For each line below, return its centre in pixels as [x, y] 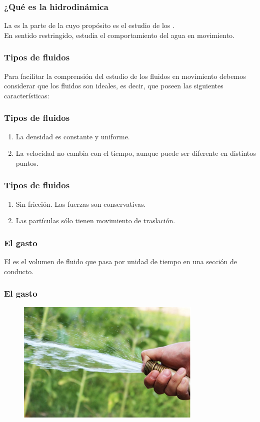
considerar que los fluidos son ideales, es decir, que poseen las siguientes [114, 86]
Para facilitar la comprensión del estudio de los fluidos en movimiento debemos [125, 76]
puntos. [27, 163]
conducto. [19, 271]
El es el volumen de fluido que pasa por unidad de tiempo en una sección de [120, 261]
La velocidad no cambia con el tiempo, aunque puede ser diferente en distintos [136, 153]
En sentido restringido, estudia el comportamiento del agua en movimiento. [119, 35]
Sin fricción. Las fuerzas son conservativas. [81, 204]
